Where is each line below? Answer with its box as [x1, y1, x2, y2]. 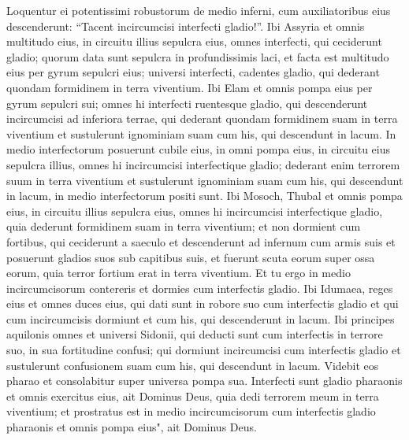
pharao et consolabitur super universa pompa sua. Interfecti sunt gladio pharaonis [6, 372, 403, 389]
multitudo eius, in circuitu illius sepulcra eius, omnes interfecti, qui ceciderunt [6, 33, 382, 50]
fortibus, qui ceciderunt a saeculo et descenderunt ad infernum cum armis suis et [6, 233, 396, 250]
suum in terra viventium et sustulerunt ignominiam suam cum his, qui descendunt [6, 172, 403, 188]
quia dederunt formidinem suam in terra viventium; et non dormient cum [6, 218, 361, 235]
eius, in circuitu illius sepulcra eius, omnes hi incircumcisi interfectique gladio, [6, 202, 383, 219]
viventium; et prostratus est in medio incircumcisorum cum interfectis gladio [6, 403, 376, 420]
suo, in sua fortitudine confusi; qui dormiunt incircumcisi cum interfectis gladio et [6, 342, 401, 358]
